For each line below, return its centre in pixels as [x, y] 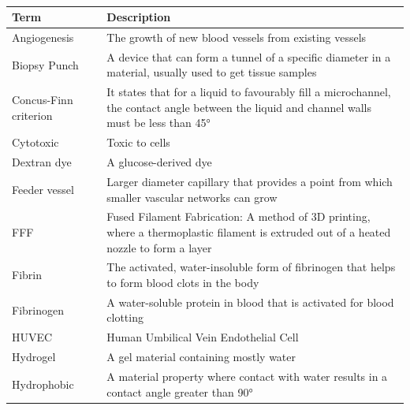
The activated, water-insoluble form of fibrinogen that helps [251, 267]
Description [139, 17]
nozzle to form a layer [159, 247]
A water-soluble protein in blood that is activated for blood [250, 302]
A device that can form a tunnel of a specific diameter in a [249, 56]
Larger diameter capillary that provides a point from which [250, 181]
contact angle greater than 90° [180, 391]
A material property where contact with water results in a [247, 376]
